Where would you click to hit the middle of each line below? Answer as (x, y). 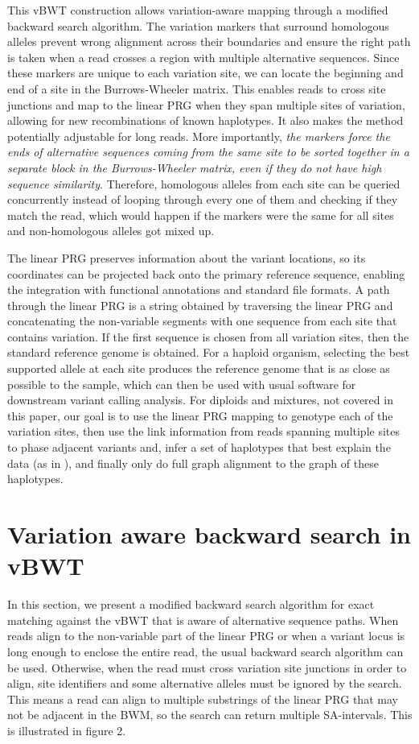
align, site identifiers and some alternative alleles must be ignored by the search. (205, 683)
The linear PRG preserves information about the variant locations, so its (187, 257)
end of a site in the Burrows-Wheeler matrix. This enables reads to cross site (197, 88)
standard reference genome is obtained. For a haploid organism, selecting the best (209, 352)
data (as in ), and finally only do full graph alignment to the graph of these (193, 463)
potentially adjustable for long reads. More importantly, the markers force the (199, 136)
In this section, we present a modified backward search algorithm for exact (191, 604)
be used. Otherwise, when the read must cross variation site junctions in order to (207, 667)
